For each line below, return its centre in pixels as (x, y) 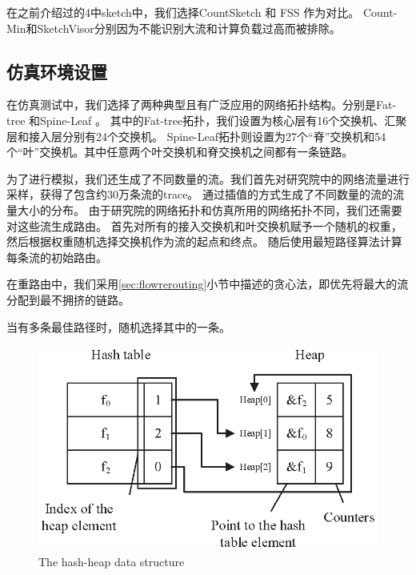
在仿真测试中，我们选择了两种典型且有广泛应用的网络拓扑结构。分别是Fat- (202, 105)
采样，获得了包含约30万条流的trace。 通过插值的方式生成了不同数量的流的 (200, 194)
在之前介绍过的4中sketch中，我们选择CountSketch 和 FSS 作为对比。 (183, 12)
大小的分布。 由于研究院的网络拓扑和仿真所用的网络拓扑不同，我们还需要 (210, 209)
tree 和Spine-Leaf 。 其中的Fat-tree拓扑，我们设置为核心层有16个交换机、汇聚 (207, 120)
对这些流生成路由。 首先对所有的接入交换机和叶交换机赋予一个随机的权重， (204, 225)
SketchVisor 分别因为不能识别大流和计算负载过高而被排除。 (189, 28)
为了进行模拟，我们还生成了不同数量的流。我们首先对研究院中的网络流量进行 (208, 178)
